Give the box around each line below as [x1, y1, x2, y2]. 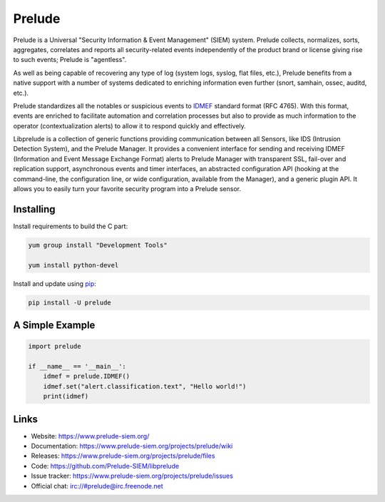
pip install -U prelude [28, 298, 112, 307]
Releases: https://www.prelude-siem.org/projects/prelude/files [31, 451, 215, 460]
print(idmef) [43, 392, 89, 401]
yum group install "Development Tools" [28, 241, 168, 249]
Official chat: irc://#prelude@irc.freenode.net [31, 481, 163, 490]
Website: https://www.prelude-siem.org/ [31, 431, 150, 440]
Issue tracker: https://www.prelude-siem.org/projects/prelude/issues [31, 471, 233, 481]
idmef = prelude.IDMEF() [43, 372, 130, 381]
